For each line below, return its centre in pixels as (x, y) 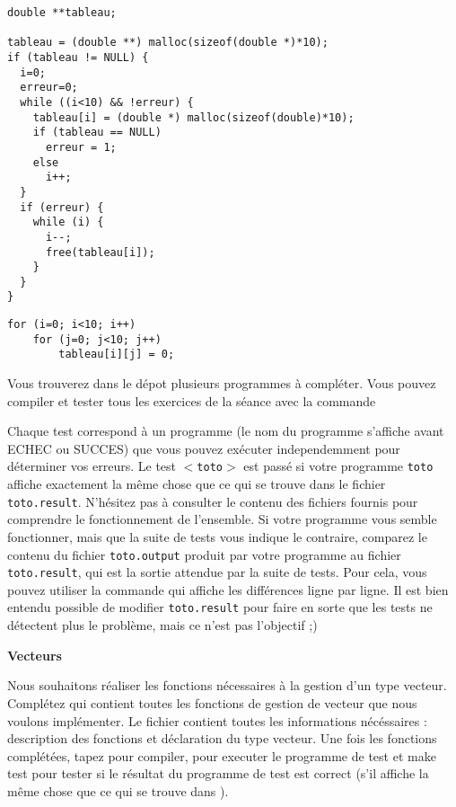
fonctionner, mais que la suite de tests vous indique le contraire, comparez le (217, 536)
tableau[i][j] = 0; (117, 355)
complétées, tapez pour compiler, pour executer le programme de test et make (222, 755)
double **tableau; (62, 13)
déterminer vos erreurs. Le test (92, 466)
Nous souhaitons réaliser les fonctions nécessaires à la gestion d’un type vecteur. (227, 685)
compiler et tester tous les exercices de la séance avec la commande (192, 400)
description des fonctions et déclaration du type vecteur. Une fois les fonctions (222, 738)
